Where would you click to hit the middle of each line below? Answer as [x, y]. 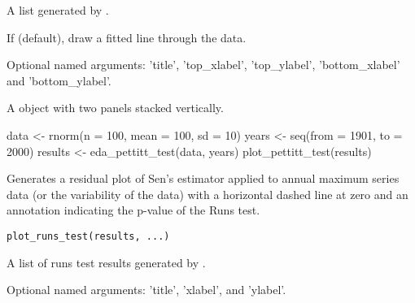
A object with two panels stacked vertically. [115, 108]
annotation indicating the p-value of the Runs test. [133, 210]
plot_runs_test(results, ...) [88, 236]
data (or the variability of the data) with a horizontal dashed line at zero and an [207, 194]
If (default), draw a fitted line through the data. [127, 37]
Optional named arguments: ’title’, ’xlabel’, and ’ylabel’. [146, 290]
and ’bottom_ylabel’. [59, 80]
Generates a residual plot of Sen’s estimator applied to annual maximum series [203, 178]
